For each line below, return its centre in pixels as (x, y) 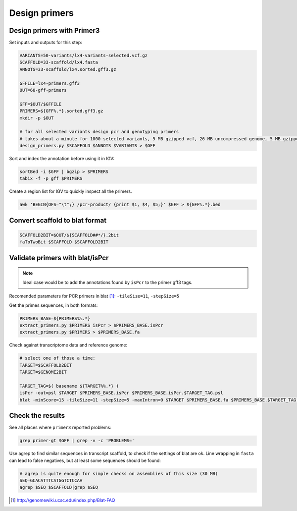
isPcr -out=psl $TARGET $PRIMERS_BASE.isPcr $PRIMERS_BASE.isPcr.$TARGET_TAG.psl (122, 393)
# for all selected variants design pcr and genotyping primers (99, 132)
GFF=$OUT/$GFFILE (41, 104)
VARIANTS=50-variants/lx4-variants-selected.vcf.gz (84, 56)
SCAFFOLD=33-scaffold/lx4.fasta (59, 62)
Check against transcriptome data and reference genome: (68, 345)
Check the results (37, 416)
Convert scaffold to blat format (58, 220)
